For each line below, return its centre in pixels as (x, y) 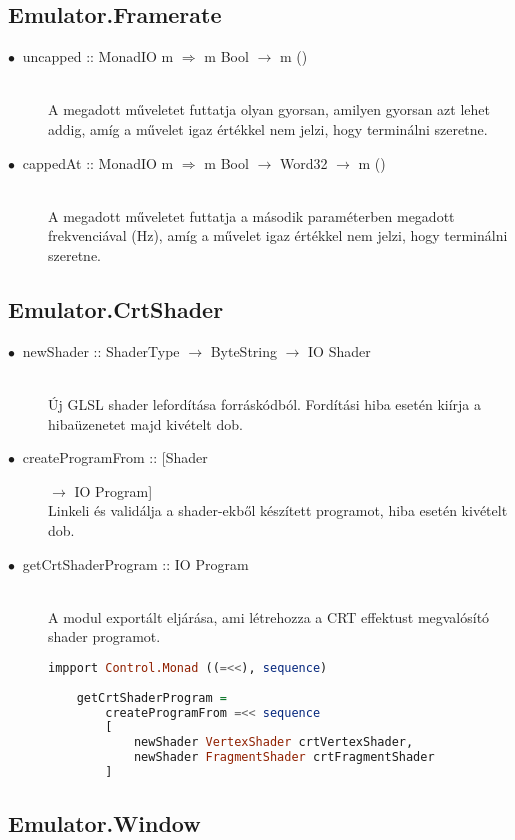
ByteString (244, 350)
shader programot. (104, 636)
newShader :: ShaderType (101, 350)
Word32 (303, 162)
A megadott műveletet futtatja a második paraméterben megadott (251, 215)
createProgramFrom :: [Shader (115, 457)
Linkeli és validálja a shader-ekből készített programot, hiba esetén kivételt (278, 510)
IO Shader (339, 350)
